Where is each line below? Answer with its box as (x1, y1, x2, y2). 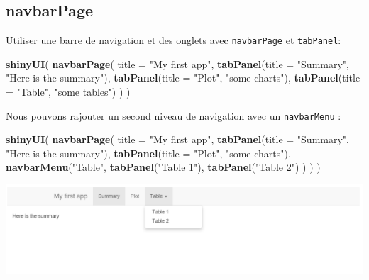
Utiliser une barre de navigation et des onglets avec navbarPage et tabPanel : (6, 33, 341, 47)
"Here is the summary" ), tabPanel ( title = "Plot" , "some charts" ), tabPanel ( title (6, 70, 360, 85)
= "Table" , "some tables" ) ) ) (6, 84, 131, 99)
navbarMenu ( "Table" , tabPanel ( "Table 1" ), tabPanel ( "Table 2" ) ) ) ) (6, 159, 321, 174)
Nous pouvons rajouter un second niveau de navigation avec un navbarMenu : (6, 108, 341, 123)
